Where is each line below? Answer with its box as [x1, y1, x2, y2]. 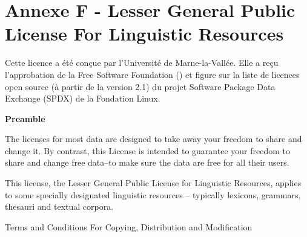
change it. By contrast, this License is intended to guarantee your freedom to [5, 144, 290, 157]
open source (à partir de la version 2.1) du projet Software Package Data [5, 80, 276, 93]
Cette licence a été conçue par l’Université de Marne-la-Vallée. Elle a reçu [5, 56, 279, 69]
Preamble [5, 112, 45, 125]
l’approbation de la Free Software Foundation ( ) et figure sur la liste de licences [5, 68, 300, 80]
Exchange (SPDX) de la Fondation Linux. [5, 92, 160, 105]
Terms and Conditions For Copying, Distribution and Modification [5, 220, 253, 233]
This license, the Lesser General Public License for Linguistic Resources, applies [5, 177, 302, 189]
